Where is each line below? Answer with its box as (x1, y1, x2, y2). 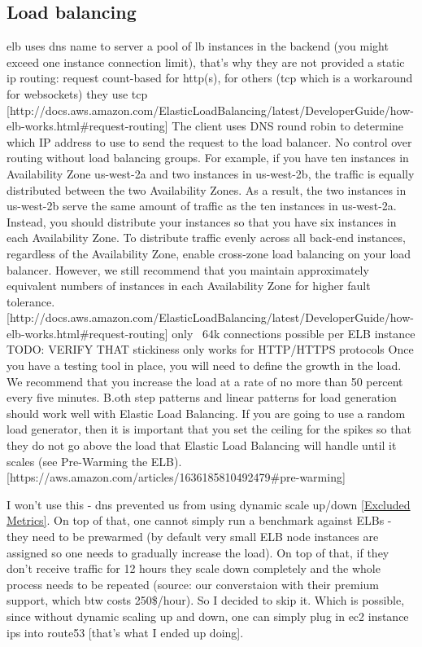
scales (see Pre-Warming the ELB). (7, 452, 182, 469)
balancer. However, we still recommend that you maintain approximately (7, 261, 369, 278)
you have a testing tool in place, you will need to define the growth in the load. (7, 357, 402, 374)
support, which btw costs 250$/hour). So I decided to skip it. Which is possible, (7, 592, 405, 609)
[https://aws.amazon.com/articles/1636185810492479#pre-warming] (7, 469, 346, 486)
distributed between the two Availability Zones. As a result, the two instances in (7, 181, 407, 198)
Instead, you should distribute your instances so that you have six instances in (7, 213, 397, 230)
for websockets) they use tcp (7, 85, 148, 102)
